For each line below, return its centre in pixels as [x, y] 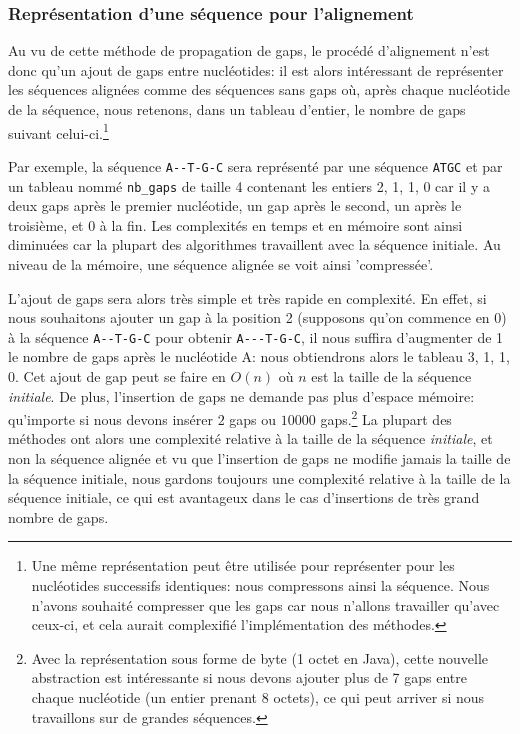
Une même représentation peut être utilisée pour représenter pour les [243, 565]
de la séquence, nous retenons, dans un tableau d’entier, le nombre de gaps [237, 109]
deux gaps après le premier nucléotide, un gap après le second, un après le [235, 205]
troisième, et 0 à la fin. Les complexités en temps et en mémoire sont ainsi [235, 224]
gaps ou [253, 418]
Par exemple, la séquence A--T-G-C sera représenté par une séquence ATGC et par [255, 165]
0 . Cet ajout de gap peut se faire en [117, 375]
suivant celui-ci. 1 [58, 131]
